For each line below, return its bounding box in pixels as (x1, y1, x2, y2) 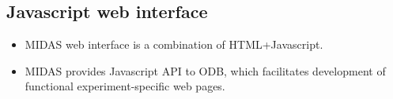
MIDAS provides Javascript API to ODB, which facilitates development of (25, 62, 386, 79)
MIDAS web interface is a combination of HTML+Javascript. (25, 36, 323, 53)
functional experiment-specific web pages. (25, 78, 225, 94)
